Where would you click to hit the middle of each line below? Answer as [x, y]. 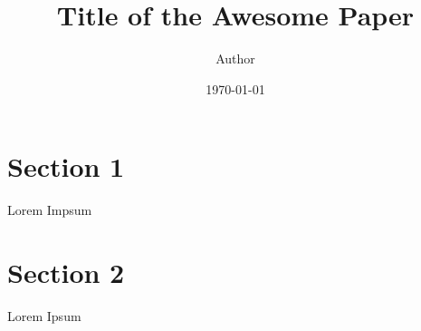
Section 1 [66, 166]
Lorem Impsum [50, 210]
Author [235, 58]
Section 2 [66, 273]
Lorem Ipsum [44, 315]
